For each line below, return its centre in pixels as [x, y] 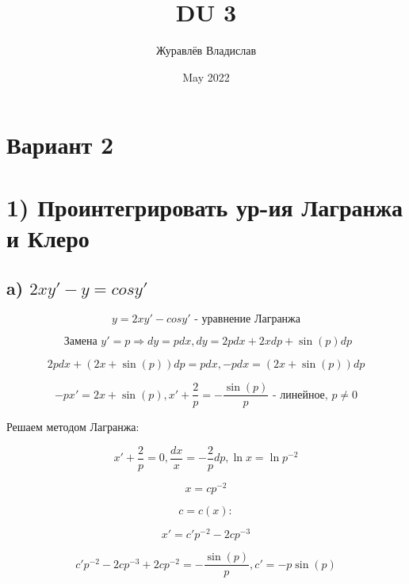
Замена [80, 342]
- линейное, [300, 395]
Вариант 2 [60, 145]
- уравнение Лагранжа [247, 320]
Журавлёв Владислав [206, 50]
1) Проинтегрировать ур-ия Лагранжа [205, 206]
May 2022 [206, 76]
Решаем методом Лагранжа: [73, 427]
